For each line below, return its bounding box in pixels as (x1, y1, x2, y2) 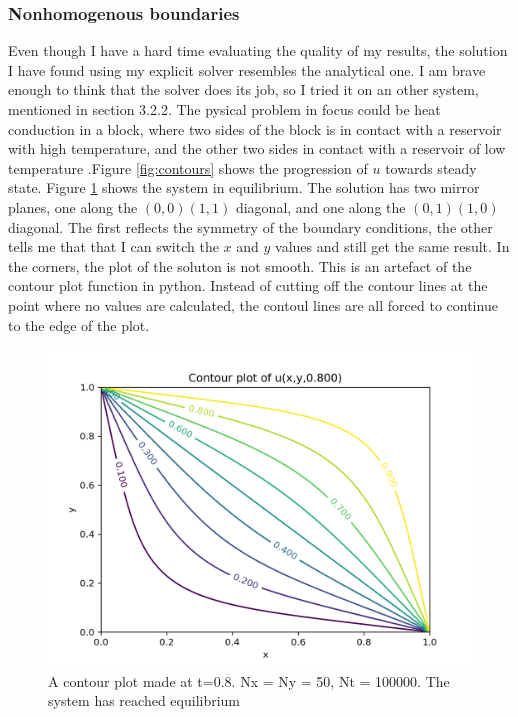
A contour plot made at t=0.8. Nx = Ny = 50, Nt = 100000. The (48, 670, 450, 691)
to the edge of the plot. (8, 314, 150, 335)
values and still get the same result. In (275, 236, 510, 257)
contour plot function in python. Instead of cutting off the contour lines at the (8, 275, 488, 296)
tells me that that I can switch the (8, 236, 219, 257)
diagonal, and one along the (235, 196, 406, 217)
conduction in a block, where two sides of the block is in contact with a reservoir (8, 118, 502, 139)
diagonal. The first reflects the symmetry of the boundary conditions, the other (8, 216, 493, 237)
